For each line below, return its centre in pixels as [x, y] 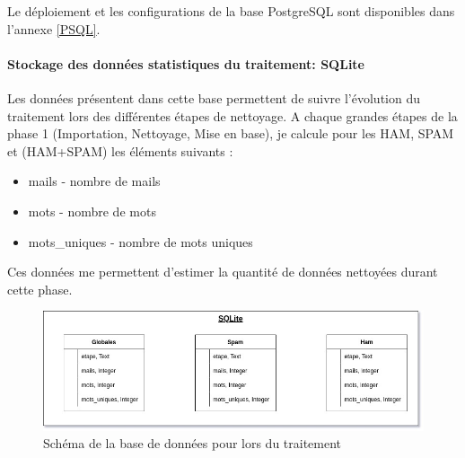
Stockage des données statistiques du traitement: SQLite [186, 63]
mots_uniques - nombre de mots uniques [140, 241]
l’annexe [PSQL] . [54, 28]
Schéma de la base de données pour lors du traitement [193, 443]
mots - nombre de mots [92, 211]
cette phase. [40, 289]
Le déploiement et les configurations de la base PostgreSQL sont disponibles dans [231, 11]
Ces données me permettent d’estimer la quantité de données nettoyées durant [223, 272]
